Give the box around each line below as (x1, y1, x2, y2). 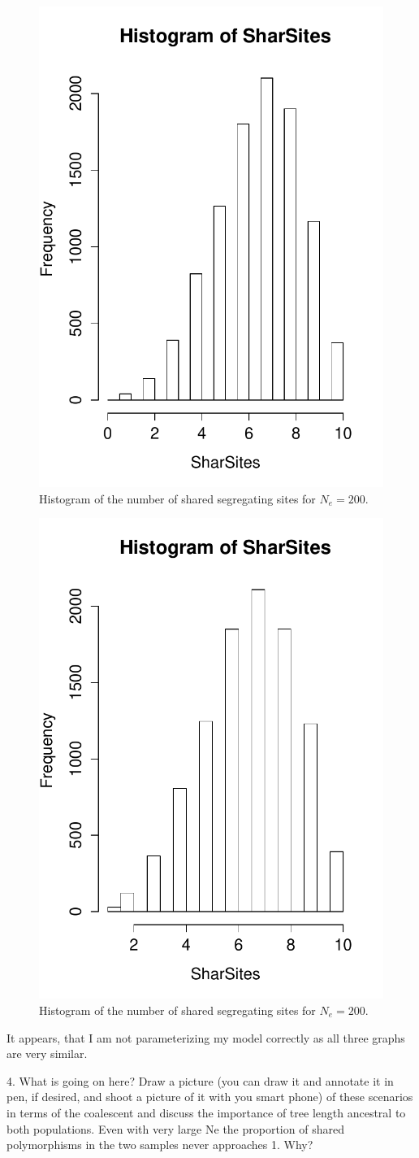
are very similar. (6, 1045, 88, 1062)
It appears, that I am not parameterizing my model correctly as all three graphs (6, 1029, 405, 1046)
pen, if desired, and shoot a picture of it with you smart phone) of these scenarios (6, 1088, 413, 1105)
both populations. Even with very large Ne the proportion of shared (6, 1120, 344, 1137)
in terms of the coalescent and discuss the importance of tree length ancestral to (6, 1104, 406, 1121)
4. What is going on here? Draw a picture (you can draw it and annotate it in (6, 1072, 394, 1089)
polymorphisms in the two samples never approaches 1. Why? (6, 1136, 313, 1153)
